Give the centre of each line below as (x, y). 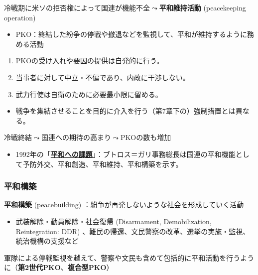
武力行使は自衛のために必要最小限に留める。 (89, 94)
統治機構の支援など (47, 241)
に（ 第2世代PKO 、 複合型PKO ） (59, 267)
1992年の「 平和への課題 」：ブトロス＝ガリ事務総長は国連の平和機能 (126, 154)
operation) (20, 17)
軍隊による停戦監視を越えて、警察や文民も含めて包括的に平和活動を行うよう (129, 257)
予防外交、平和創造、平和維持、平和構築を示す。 (103, 164)
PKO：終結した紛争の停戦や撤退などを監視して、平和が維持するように (131, 34)
